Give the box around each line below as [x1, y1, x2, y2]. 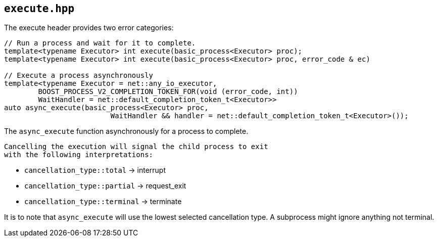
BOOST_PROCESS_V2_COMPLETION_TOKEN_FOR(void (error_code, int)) [38, 87, 298, 96]
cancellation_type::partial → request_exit [24, 181, 186, 190]
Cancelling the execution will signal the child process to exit [4, 142, 268, 151]
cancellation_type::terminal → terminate [24, 197, 182, 206]
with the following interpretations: [4, 151, 154, 159]
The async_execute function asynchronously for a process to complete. [4, 127, 249, 136]
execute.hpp [4, 3, 75, 15]
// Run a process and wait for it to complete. [4, 39, 196, 47]
